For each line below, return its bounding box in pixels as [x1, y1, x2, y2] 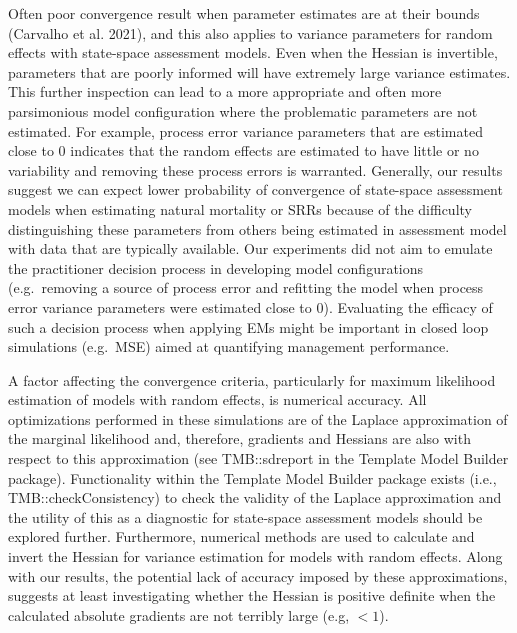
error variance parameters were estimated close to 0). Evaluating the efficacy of [8, 296, 493, 317]
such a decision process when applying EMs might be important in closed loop [8, 316, 489, 337]
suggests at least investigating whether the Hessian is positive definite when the [8, 585, 496, 606]
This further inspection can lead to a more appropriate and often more [8, 81, 442, 102]
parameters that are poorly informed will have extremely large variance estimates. [8, 61, 511, 82]
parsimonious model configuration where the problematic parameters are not [8, 100, 478, 121]
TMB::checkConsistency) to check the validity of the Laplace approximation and [8, 487, 502, 508]
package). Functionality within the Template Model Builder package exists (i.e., [8, 467, 497, 488]
